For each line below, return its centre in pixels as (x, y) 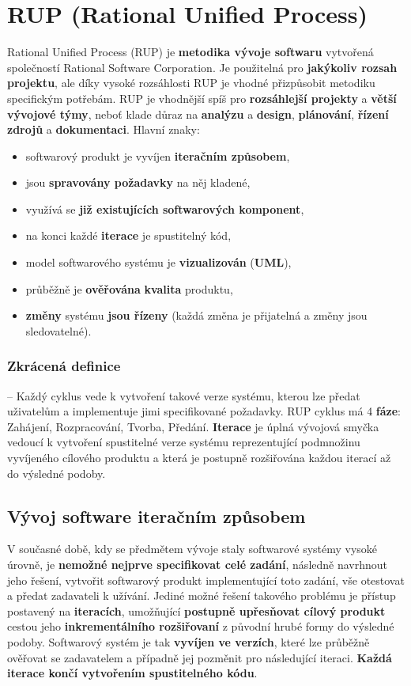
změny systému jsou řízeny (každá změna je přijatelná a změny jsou (196, 315)
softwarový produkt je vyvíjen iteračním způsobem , (158, 155)
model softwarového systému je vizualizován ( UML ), (158, 262)
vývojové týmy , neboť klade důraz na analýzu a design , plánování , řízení (198, 114)
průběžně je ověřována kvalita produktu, (129, 288)
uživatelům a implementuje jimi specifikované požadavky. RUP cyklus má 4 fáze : (204, 411)
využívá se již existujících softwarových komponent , (165, 208)
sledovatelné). (58, 330)
